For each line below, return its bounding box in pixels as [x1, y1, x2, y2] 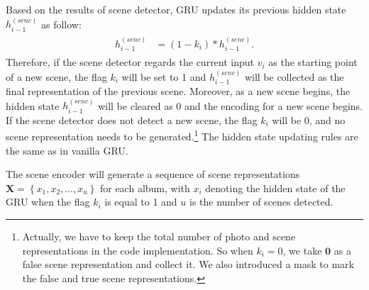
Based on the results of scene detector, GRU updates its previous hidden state [6, 2, 346, 16]
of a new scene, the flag [6, 69, 107, 84]
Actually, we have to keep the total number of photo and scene [22, 229, 296, 243]
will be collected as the [244, 69, 344, 84]
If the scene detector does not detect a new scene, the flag [6, 112, 258, 127]
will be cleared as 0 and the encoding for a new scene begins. [98, 98, 363, 113]
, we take [282, 242, 322, 257]
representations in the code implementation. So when [22, 242, 253, 257]
